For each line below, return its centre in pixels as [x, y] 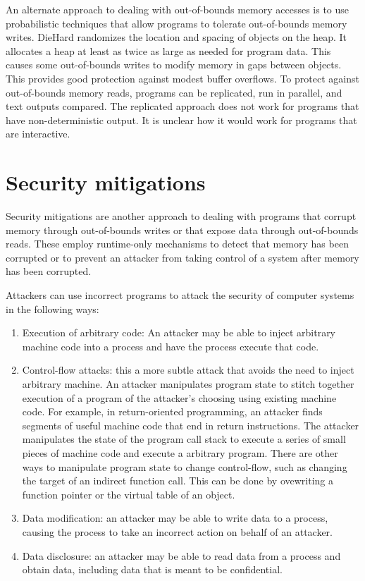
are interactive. [38, 134]
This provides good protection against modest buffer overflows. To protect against [182, 78]
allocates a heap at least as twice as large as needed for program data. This [168, 50]
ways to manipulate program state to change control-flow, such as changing [185, 466]
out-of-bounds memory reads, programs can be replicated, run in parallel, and [174, 92]
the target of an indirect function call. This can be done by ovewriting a [178, 481]
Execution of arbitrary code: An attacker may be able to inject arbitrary [179, 332]
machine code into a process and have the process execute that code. [171, 346]
